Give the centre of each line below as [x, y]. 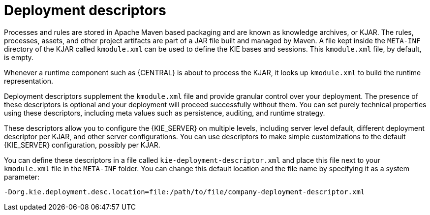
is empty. [19, 57]
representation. [29, 81]
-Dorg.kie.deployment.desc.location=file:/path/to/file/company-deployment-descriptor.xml [184, 192]
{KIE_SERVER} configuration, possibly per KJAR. [82, 145]
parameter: [22, 177]
